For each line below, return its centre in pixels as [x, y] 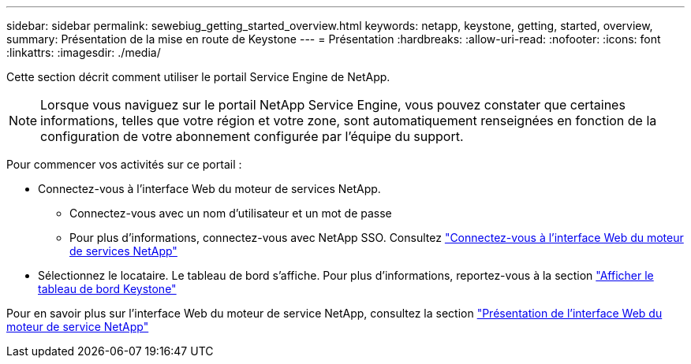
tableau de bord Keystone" [107, 289]
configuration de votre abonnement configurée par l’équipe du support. [252, 136]
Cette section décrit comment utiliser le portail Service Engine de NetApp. [198, 77]
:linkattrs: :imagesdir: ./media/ [84, 52]
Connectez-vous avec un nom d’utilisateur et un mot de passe [231, 213]
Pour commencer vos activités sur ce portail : [124, 164]
